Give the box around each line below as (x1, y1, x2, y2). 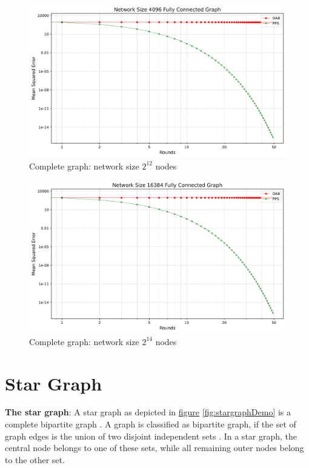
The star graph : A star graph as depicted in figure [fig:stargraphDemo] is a (5, 406, 291, 418)
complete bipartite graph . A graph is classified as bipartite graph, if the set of (5, 418, 296, 430)
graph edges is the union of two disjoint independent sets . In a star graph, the (5, 429, 297, 442)
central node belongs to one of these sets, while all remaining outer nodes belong (5, 441, 304, 454)
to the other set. (5, 453, 65, 466)
